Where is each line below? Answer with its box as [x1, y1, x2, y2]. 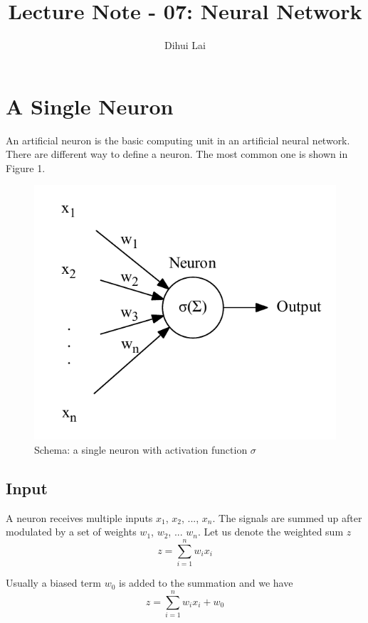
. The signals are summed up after [212, 510, 362, 525]
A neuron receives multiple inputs [6, 510, 153, 525]
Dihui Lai [164, 38, 206, 53]
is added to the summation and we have [119, 575, 293, 590]
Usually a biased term [6, 575, 101, 590]
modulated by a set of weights [6, 524, 137, 539]
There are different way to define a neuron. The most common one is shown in [6, 147, 348, 161]
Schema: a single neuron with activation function [34, 442, 248, 457]
